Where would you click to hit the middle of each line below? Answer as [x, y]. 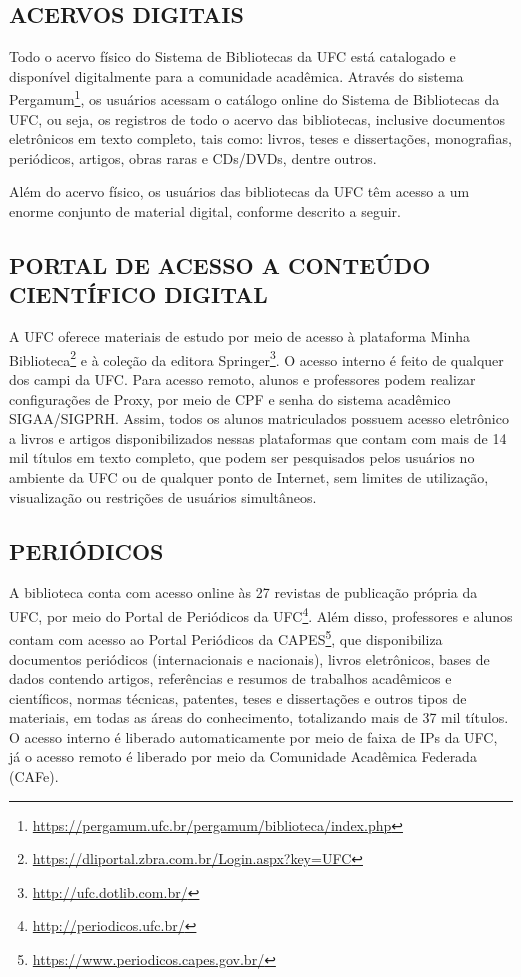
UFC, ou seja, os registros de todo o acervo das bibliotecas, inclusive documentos [257, 118]
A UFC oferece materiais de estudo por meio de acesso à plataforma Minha [240, 336]
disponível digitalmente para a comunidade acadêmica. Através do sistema [236, 75]
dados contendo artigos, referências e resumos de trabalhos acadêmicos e [230, 678]
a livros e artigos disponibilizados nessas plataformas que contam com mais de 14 [258, 437]
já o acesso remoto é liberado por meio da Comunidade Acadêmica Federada [243, 756]
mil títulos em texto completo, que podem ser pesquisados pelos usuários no [242, 457]
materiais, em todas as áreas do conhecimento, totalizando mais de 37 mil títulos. [259, 717]
